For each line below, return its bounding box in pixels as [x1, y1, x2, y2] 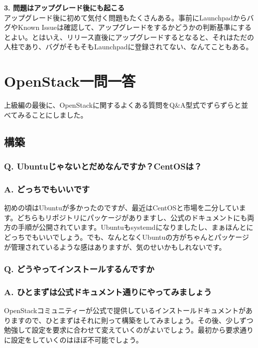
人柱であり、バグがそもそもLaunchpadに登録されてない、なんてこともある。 [4, 41, 253, 52]
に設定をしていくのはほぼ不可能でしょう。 [4, 334, 143, 345]
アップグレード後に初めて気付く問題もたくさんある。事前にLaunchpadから [4, 12, 247, 22]
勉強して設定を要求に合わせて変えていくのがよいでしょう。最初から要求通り [4, 325, 254, 335]
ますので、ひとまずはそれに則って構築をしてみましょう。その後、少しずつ [10, 315, 254, 325]
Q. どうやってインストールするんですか [4, 263, 154, 275]
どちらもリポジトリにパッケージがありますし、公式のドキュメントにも [17, 212, 248, 222]
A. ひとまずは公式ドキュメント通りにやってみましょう [4, 285, 212, 298]
